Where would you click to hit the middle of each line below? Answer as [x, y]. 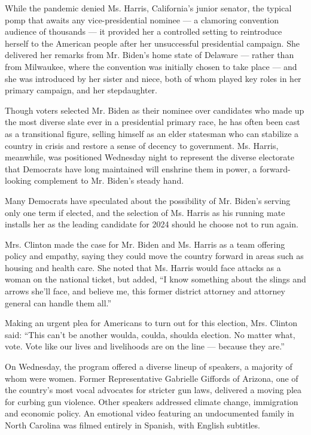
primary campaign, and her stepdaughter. [81, 90]
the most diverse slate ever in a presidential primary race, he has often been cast [153, 122]
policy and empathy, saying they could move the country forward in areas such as [154, 256]
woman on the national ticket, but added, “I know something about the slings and [155, 279]
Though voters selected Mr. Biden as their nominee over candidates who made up [155, 110]
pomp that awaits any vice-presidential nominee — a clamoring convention [142, 19]
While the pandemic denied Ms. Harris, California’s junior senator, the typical [148, 8]
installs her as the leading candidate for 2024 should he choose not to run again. [152, 224]
